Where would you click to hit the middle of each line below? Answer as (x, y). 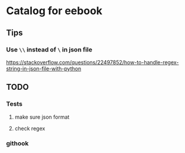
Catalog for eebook (54, 11)
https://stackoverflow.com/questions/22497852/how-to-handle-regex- (92, 62)
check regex (30, 128)
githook (17, 144)
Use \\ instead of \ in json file (49, 50)
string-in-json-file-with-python (44, 69)
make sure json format (42, 117)
